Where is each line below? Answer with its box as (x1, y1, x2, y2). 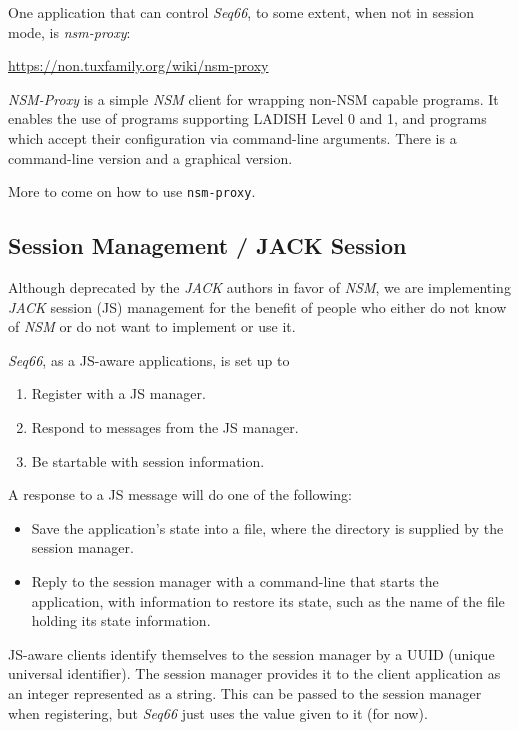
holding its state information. (31, 610, 211, 631)
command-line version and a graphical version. (8, 147, 293, 168)
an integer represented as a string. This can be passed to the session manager (8, 682, 482, 703)
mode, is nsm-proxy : (8, 21, 131, 42)
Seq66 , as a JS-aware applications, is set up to (8, 349, 290, 370)
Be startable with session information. (31, 450, 265, 471)
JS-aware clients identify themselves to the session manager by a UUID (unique (8, 643, 495, 664)
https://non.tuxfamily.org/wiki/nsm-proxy (8, 55, 269, 76)
